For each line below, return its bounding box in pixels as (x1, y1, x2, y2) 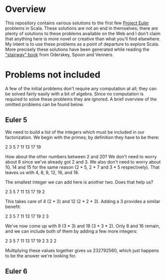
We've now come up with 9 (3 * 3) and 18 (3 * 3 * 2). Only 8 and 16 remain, (5, 223, 161, 229)
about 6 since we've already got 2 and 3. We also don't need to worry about (5, 159, 161, 165)
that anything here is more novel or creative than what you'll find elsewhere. (5, 36, 161, 42)
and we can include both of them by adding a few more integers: (5, 228, 138, 234)
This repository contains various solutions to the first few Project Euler (5, 20, 149, 26)
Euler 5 (5, 116, 27, 124)
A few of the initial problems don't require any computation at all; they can (5, 86, 157, 92)
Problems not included (5, 69, 100, 81)
